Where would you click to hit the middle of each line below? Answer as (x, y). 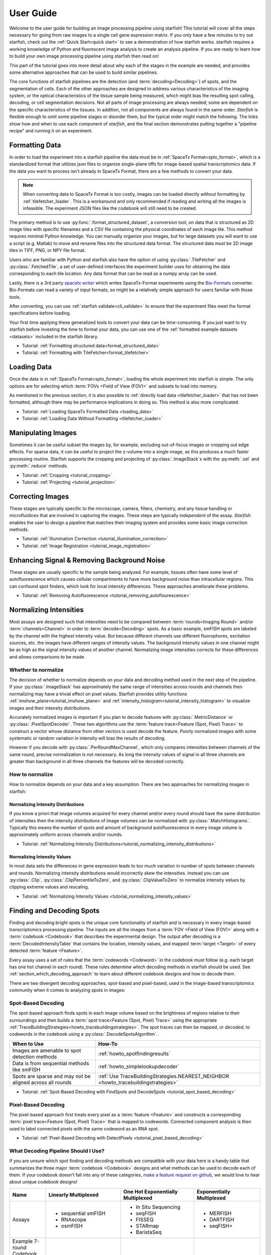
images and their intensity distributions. (50, 708)
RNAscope (74, 1219)
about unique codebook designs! (43, 1182)
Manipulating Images (43, 432)
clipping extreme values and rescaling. (49, 887)
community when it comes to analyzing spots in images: (67, 990)
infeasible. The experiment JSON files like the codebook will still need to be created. (110, 208)
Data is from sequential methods (51, 1063)
